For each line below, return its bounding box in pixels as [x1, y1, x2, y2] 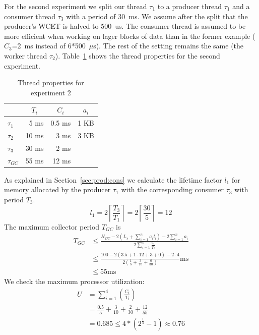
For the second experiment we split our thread [4, 1, 147, 11]
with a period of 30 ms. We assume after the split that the [66, 11, 248, 21]
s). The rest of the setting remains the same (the [93, 40, 244, 51]
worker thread [4, 50, 47, 61]
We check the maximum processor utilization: [4, 276, 145, 287]
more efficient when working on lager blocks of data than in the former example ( [4, 30, 255, 41]
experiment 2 [30, 87, 71, 97]
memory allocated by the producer [4, 184, 111, 195]
